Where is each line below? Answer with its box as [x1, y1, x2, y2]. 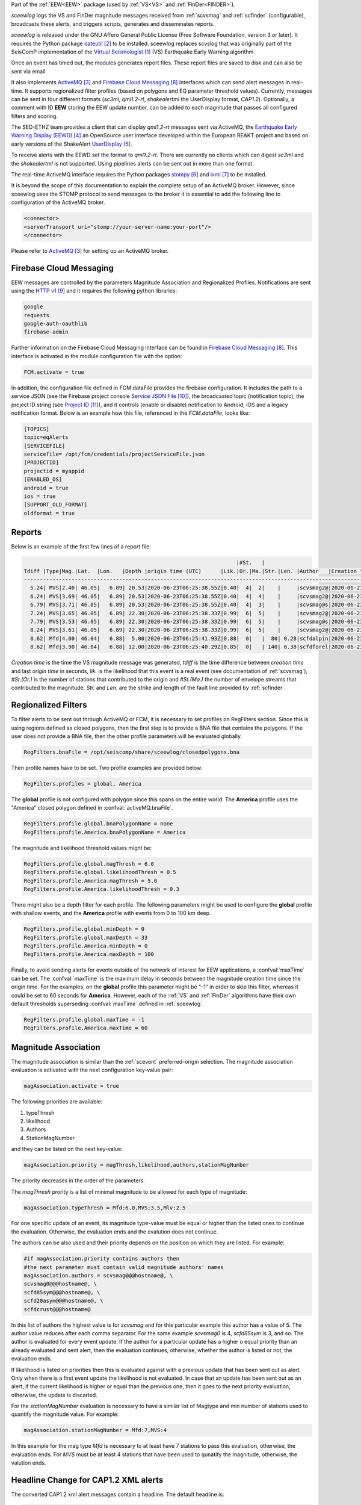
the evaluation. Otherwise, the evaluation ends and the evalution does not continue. [11, 1228, 218, 1235]
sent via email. [11, 67, 48, 75]
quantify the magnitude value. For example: [11, 1410, 119, 1418]
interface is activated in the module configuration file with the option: [11, 352, 182, 359]
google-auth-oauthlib [23, 320, 88, 327]
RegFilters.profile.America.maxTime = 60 [23, 1025, 148, 1032]
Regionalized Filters [11, 700, 87, 710]
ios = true [23, 493, 56, 500]
